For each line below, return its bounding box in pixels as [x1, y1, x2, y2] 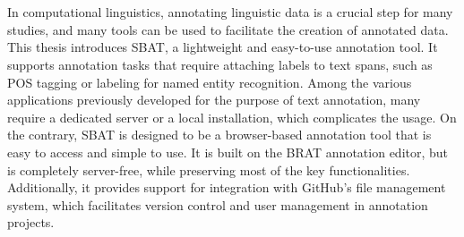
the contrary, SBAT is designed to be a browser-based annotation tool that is [7, 125, 432, 144]
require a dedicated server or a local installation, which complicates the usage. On [7, 107, 457, 126]
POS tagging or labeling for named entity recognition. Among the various [7, 72, 412, 91]
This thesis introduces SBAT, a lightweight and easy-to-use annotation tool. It [7, 38, 438, 56]
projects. [7, 213, 55, 232]
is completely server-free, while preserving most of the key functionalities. [7, 160, 410, 179]
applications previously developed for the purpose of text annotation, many [7, 90, 421, 109]
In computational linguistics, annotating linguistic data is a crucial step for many [7, 3, 453, 21]
